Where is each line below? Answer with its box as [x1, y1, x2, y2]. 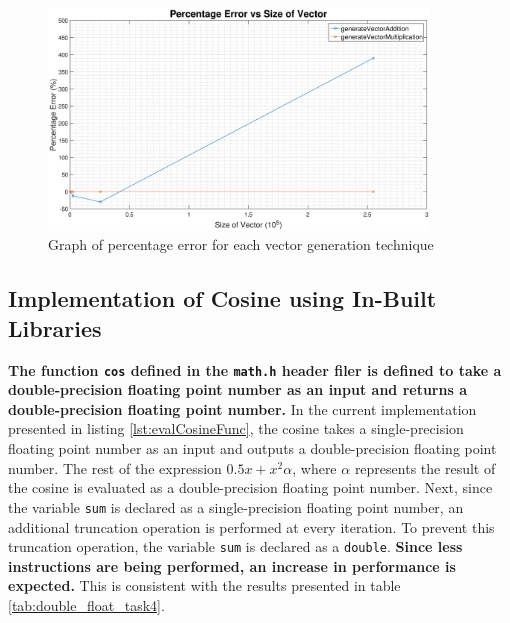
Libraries [8, 312, 102, 343]
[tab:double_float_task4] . [8, 594, 165, 615]
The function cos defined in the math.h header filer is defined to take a [8, 359, 502, 380]
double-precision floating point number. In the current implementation [8, 398, 477, 419]
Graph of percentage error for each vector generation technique [48, 234, 434, 255]
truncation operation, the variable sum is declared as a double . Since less [8, 536, 463, 557]
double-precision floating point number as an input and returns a [8, 379, 467, 400]
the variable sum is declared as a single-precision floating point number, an [8, 496, 464, 517]
